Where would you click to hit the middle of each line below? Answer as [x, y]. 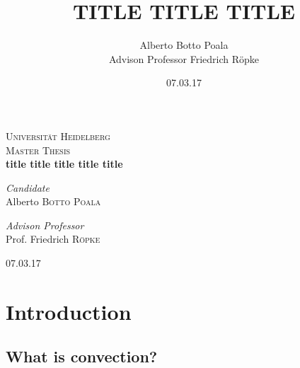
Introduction [69, 311]
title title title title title [64, 164]
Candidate [28, 187]
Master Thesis [38, 150]
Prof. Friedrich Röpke [53, 239]
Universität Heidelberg [58, 136]
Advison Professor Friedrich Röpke [184, 58]
